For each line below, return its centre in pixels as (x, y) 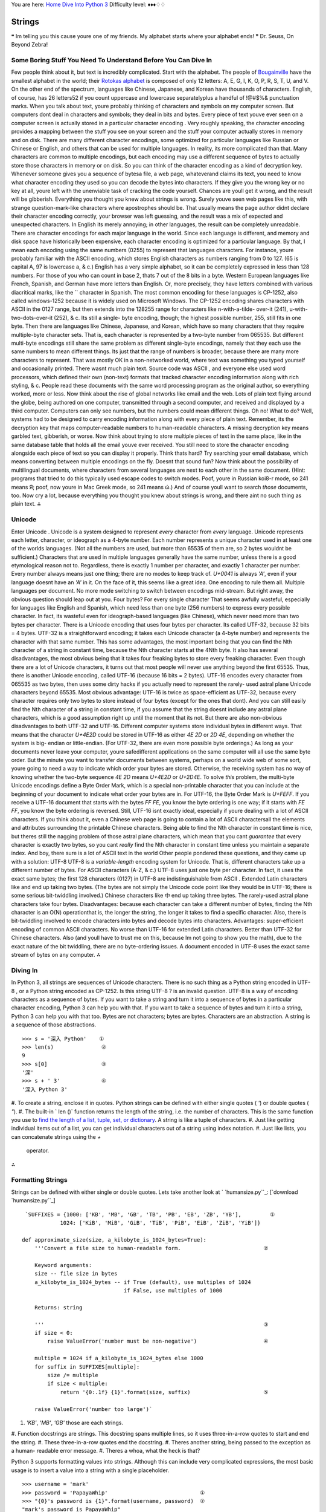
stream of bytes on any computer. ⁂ (56, 955)
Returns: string (58, 1307)
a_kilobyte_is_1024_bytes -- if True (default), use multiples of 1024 (142, 1282)
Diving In (24, 970)
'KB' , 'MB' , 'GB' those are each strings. (75, 1422)
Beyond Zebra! (30, 45)
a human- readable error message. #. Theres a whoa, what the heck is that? (106, 1451)
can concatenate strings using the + (56, 1136)
